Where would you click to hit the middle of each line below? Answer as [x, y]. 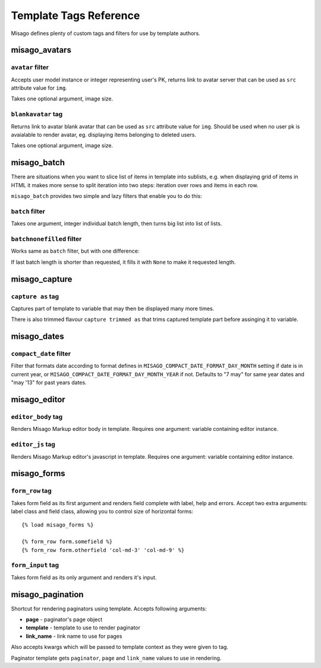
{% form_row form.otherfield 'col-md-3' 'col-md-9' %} [103, 550]
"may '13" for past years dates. [49, 383]
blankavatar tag [37, 114]
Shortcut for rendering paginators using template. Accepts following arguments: [109, 609]
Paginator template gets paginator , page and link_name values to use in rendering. [116, 658]
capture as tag [35, 296]
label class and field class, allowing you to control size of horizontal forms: [102, 512]
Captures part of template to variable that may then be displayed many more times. [113, 308]
